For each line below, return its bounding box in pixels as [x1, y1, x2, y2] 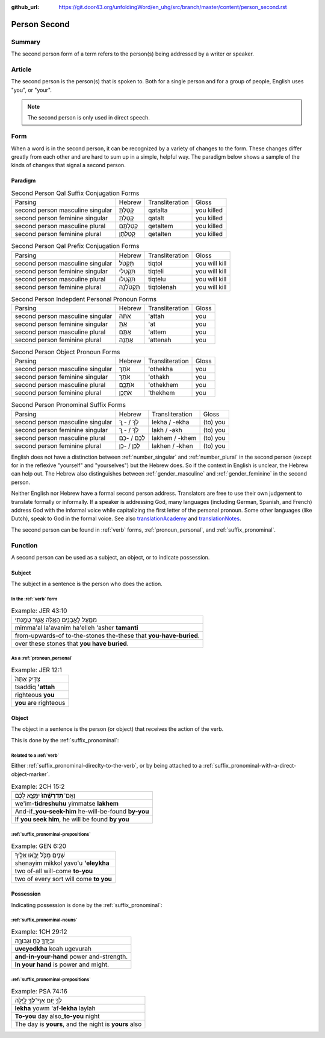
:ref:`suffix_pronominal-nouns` [11, 917, 78, 923]
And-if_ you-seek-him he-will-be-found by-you [14, 807, 149, 816]
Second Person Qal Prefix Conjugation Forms [11, 242, 140, 250]
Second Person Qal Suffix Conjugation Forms [11, 189, 140, 197]
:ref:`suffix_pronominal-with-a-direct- [203, 762, 297, 769]
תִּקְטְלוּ [119, 275, 135, 283]
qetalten [147, 230, 172, 238]
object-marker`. [11, 770, 51, 778]
